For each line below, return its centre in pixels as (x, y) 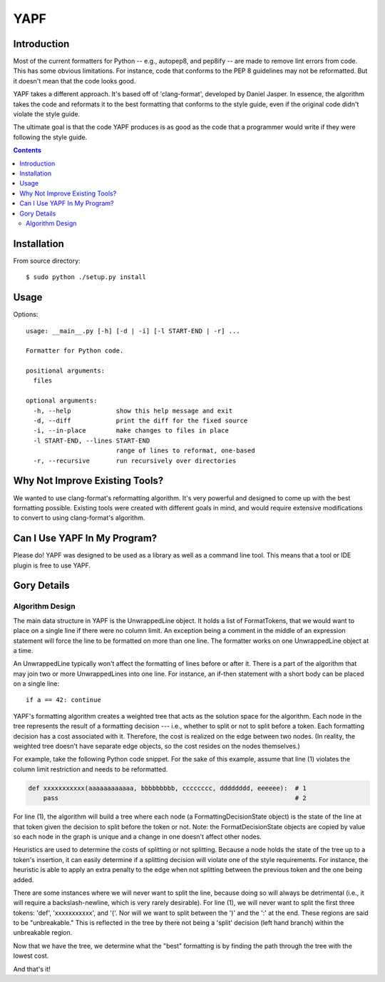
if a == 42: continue (63, 700)
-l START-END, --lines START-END (92, 440)
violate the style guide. (47, 114)
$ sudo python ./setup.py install (86, 277)
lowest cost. (31, 956)
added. (24, 880)
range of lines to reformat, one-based (186, 451)
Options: (26, 315)
